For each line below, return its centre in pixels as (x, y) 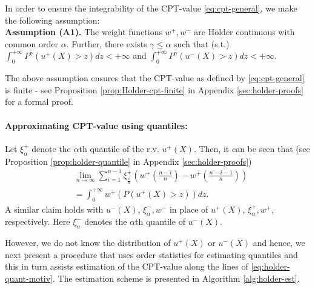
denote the (51, 148)
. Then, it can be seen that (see (252, 148)
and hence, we (279, 243)
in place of (189, 209)
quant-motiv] (29, 278)
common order (31, 43)
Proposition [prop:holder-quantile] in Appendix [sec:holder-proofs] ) (128, 161)
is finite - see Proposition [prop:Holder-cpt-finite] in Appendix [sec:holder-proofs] (154, 89)
